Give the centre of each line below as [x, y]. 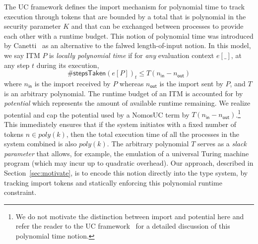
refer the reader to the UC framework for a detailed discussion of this [123, 226]
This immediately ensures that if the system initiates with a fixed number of [120, 124]
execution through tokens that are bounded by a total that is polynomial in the [125, 16]
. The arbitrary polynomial [148, 144]
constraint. [20, 192]
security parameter [32, 26]
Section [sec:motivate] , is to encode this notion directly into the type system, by [126, 172]
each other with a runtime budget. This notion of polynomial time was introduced [129, 35]
